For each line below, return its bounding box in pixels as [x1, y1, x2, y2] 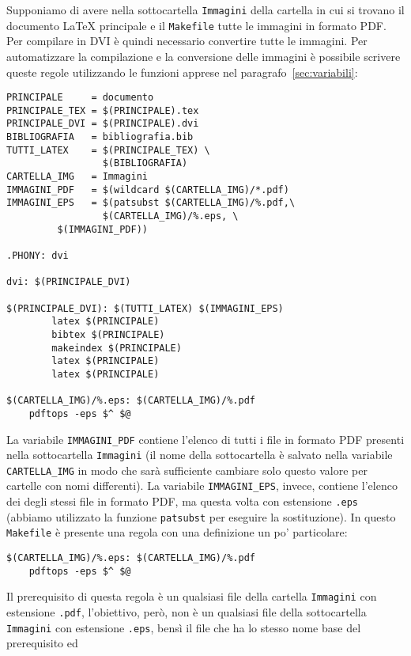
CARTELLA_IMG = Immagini [6, 171, 148, 183]
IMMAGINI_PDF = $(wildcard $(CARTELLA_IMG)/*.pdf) [6, 184, 289, 195]
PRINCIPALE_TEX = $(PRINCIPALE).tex [6, 104, 199, 116]
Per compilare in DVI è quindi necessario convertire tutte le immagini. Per [6, 32, 368, 49]
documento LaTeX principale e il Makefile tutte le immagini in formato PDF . [6, 17, 386, 33]
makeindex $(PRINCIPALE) [51, 342, 182, 354]
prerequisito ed [6, 635, 78, 651]
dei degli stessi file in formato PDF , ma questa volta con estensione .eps [6, 493, 359, 510]
